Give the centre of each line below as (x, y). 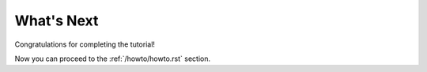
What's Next (57, 21)
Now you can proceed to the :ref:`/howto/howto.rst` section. (113, 59)
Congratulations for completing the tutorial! (85, 44)
